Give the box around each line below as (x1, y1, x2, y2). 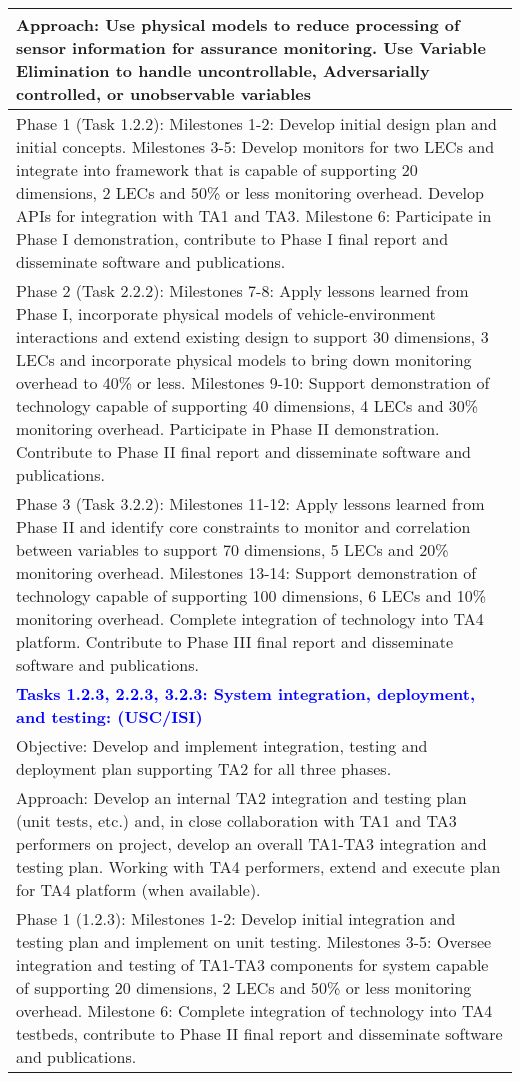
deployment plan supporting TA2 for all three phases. (16, 757, 392, 780)
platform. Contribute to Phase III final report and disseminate (16, 630, 454, 653)
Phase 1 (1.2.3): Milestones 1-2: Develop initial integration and (16, 907, 456, 930)
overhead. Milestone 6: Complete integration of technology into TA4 (16, 999, 493, 1022)
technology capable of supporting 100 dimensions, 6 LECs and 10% (16, 584, 487, 607)
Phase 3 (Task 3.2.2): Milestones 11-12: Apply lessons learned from (16, 492, 485, 515)
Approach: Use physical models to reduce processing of (16, 13, 460, 36)
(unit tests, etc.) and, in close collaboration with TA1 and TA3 (16, 809, 457, 832)
